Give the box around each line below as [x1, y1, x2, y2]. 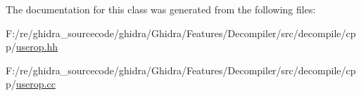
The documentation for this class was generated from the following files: [6, 2, 316, 16]
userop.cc [15, 76, 56, 91]
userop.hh [15, 39, 58, 54]
